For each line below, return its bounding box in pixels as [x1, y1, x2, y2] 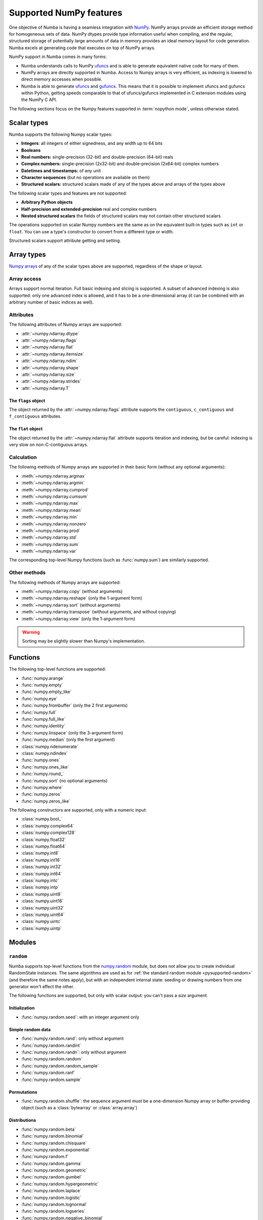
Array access [9, 275, 41, 282]
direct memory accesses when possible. [21, 76, 102, 82]
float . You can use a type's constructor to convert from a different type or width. [9, 228, 174, 234]
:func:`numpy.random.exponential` [21, 1147, 91, 1153]
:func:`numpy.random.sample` [21, 1077, 82, 1082]
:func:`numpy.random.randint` [21, 1042, 81, 1048]
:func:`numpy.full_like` [21, 716, 66, 722]
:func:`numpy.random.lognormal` [21, 1201, 87, 1207]
